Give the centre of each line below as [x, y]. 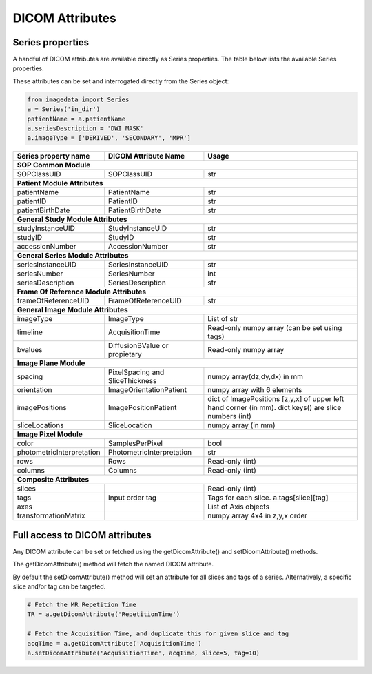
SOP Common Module [54, 165]
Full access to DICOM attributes [82, 535]
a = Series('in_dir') [64, 109]
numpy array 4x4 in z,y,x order [258, 515]
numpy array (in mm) [241, 425]
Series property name [53, 156]
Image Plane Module [51, 363]
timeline [30, 332]
